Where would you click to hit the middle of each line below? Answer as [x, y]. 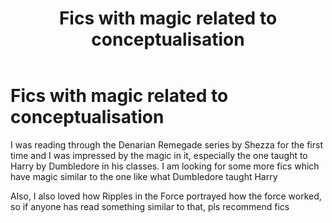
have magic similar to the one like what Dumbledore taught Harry [144, 176]
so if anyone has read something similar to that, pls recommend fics [150, 206]
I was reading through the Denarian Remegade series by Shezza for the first [166, 144]
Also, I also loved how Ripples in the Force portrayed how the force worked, [166, 196]
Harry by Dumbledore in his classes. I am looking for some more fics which [165, 166]
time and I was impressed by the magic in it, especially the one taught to [159, 155]
